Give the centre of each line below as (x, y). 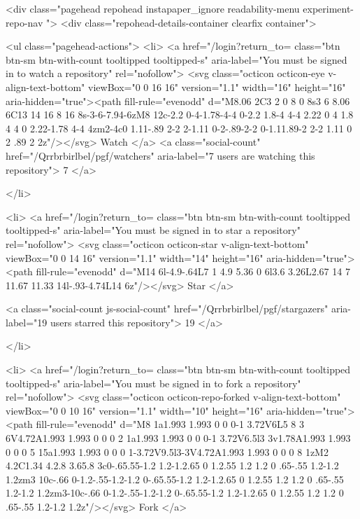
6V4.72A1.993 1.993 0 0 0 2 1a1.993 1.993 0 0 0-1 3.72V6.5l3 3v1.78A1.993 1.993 (178, 438)
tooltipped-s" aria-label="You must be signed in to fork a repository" (153, 383)
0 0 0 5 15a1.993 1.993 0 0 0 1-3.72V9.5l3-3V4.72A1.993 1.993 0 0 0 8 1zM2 (167, 451)
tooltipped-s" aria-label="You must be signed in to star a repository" (153, 230)
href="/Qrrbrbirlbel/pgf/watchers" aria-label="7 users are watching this (160, 155)
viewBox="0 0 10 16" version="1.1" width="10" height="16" (135, 410)
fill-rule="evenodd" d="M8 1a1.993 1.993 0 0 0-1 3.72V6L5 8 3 (170, 424)
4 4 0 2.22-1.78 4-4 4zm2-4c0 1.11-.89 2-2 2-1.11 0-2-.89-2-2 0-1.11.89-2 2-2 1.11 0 (179, 128)
